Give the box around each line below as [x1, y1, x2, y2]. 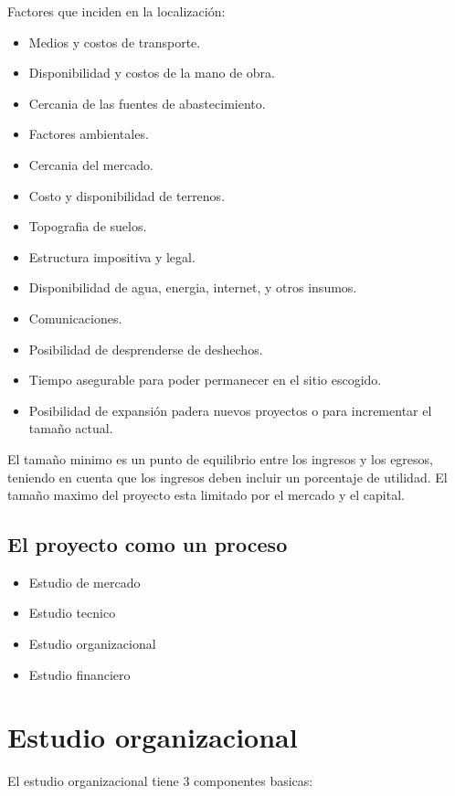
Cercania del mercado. [28, 154, 153, 174]
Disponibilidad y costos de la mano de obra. [28, 63, 276, 82]
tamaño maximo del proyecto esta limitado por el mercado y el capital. [7, 485, 405, 504]
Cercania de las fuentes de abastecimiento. [28, 93, 266, 112]
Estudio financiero [28, 664, 131, 684]
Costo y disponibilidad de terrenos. [28, 186, 226, 205]
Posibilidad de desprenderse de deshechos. [28, 339, 263, 358]
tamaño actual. [28, 419, 113, 438]
